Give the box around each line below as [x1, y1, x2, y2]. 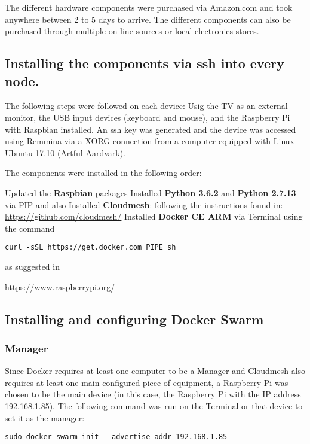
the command [5, 221, 55, 234]
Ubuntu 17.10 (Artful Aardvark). [5, 146, 126, 159]
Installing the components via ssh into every [5, 54, 284, 72]
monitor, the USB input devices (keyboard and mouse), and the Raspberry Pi [5, 111, 290, 123]
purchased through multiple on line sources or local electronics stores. [5, 25, 259, 37]
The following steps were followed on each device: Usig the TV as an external [5, 99, 288, 112]
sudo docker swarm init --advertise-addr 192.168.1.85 [5, 433, 228, 442]
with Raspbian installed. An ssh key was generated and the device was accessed [5, 123, 296, 135]
